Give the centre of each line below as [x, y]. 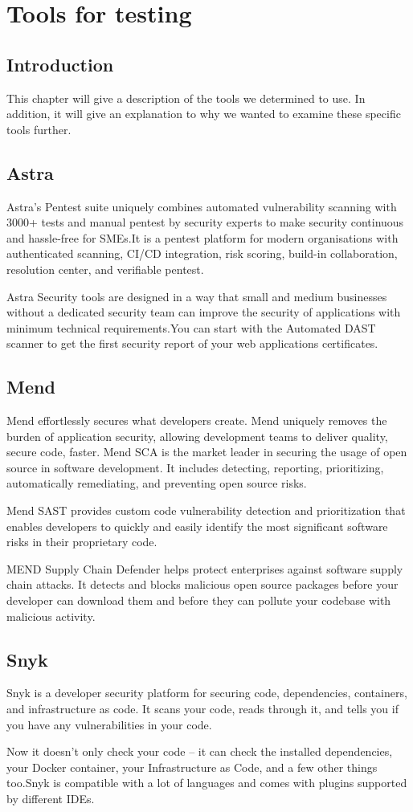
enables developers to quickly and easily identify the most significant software [197, 526]
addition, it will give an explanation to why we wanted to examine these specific [204, 114]
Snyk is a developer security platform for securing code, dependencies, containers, [207, 693]
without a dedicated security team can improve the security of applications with [204, 312]
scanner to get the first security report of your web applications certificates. [192, 343]
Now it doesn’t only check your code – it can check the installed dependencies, [200, 751]
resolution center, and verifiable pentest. [105, 269]
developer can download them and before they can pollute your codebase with [199, 600]
